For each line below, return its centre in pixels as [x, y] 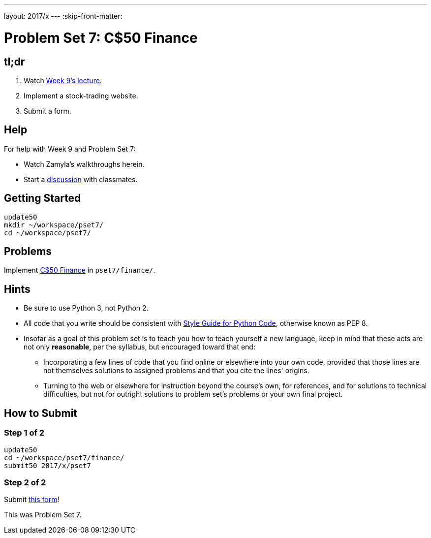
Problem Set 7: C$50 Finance [101, 38]
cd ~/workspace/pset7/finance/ [64, 458]
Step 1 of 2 [24, 433]
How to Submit [41, 413]
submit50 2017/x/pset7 [48, 465]
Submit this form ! [32, 500]
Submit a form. [47, 111]
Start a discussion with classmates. [81, 179]
